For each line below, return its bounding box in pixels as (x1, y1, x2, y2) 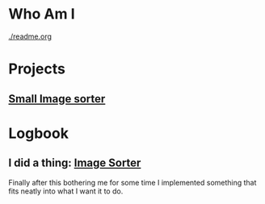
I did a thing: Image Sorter (8, 156, 141, 170)
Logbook (8, 124, 69, 142)
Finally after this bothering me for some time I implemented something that (8, 177, 257, 187)
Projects (8, 60, 66, 78)
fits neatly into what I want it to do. (8, 186, 124, 196)
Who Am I (8, 5, 75, 23)
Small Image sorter (8, 92, 106, 106)
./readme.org (8, 31, 53, 41)
